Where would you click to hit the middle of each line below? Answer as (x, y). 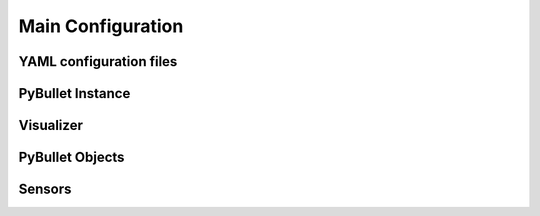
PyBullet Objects (71, 157)
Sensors (45, 189)
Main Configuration (101, 26)
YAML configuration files (98, 61)
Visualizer (51, 125)
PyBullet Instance (74, 93)
